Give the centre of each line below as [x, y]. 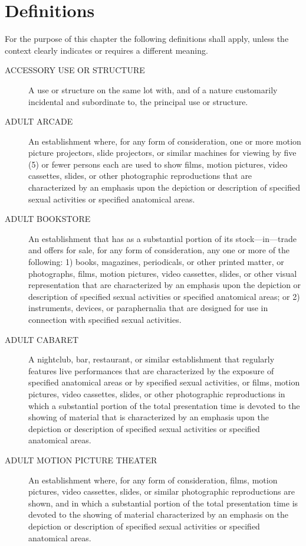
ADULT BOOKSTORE [48, 219]
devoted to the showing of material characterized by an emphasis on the [158, 514]
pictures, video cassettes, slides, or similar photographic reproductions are [162, 491]
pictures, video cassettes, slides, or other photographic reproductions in [157, 393]
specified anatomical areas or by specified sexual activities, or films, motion [164, 382]
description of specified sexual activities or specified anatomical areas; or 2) [164, 296]
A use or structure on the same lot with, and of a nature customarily [153, 89]
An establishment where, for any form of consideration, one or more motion [165, 141]
